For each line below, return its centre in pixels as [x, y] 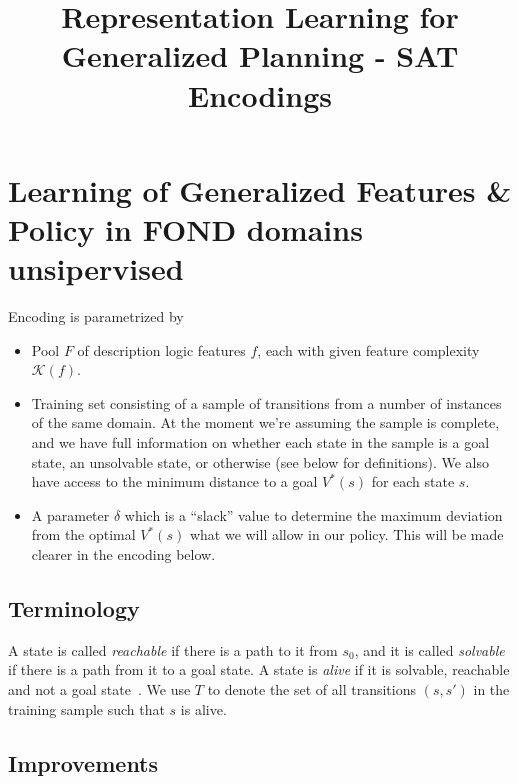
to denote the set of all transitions [311, 688]
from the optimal [83, 534]
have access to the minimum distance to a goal [174, 481]
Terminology [74, 607]
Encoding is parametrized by [96, 316]
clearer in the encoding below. [123, 554]
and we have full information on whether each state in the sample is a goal [260, 442]
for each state [413, 481]
